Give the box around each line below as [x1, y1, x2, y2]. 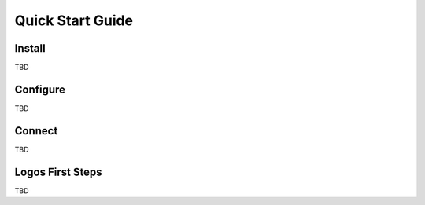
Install [14, 42, 46, 55]
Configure [14, 82, 66, 96]
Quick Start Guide [14, 12, 134, 29]
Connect [14, 124, 58, 137]
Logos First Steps [14, 165, 102, 178]
